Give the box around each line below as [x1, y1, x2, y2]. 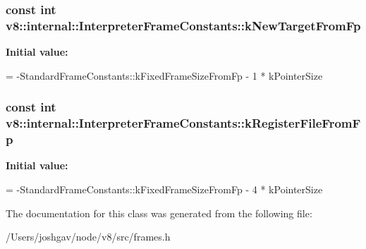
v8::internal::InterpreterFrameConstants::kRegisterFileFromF [6, 114, 361, 132]
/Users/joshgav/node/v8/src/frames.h [6, 229, 171, 244]
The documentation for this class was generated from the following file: [6, 205, 312, 220]
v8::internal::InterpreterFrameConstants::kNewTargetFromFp [6, 16, 361, 34]
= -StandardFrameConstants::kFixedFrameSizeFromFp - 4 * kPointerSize [6, 181, 323, 196]
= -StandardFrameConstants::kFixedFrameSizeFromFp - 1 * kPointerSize [6, 68, 323, 83]
